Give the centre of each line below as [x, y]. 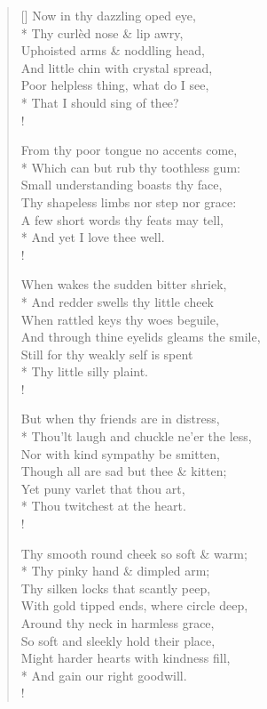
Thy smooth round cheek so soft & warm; [134, 553]
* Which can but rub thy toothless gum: [130, 167]
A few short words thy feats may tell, [122, 219]
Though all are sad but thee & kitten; [124, 471]
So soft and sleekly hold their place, [118, 640]
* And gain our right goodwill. [104, 675]
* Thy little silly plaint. [85, 371]
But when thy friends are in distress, [120, 419]
